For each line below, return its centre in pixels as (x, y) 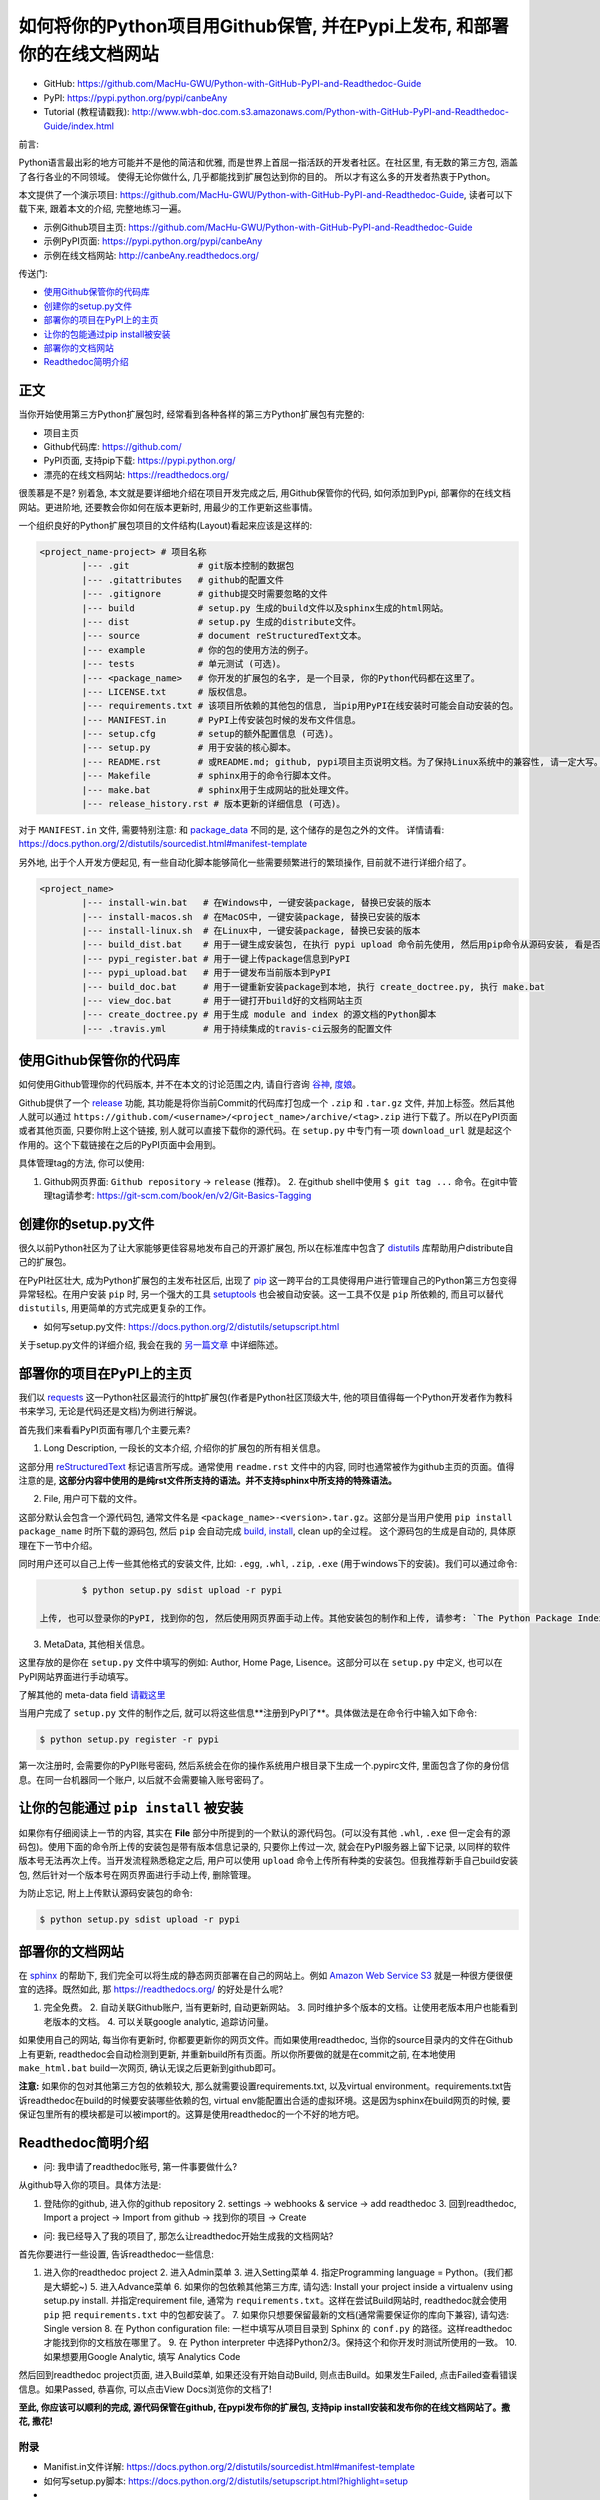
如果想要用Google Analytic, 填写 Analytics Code (142, 2356)
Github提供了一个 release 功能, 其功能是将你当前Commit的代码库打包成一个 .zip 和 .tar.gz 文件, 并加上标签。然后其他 (266, 1102)
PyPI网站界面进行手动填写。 (76, 1676)
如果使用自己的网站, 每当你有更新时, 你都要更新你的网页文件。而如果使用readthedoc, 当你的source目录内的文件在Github (266, 2040)
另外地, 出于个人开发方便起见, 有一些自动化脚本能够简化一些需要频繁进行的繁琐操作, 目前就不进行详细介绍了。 (245, 862)
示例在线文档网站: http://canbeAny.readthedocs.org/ (151, 255)
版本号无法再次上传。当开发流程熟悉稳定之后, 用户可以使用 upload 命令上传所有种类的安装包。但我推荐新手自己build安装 (268, 1861)
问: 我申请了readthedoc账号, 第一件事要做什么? (140, 2167)
